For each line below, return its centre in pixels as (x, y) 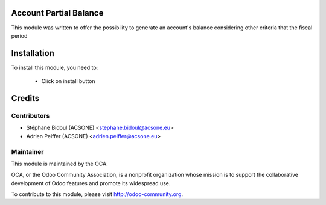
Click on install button (69, 81)
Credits (25, 98)
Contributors (30, 115)
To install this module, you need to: (55, 67)
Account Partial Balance (57, 13)
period (19, 35)
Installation (33, 53)
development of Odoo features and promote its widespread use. (91, 183)
